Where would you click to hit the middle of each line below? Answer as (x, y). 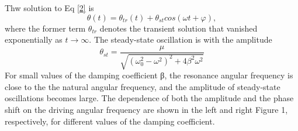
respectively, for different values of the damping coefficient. (110, 121)
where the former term (45, 28)
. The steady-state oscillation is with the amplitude (181, 39)
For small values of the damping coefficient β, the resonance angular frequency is (149, 75)
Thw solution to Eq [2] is (49, 8)
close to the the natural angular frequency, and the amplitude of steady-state (143, 86)
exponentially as (34, 39)
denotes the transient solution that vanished (179, 28)
